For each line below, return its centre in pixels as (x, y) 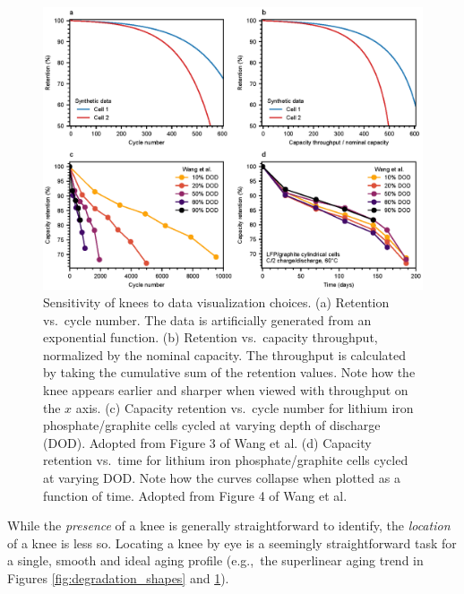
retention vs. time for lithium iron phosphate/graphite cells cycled (226, 460)
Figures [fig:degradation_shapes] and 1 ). (118, 578)
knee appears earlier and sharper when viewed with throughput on (226, 390)
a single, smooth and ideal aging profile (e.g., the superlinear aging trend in (215, 560)
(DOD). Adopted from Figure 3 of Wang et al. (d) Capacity (207, 442)
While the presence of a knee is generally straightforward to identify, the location (229, 525)
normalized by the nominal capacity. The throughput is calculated (225, 354)
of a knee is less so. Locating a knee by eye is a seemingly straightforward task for (232, 542)
